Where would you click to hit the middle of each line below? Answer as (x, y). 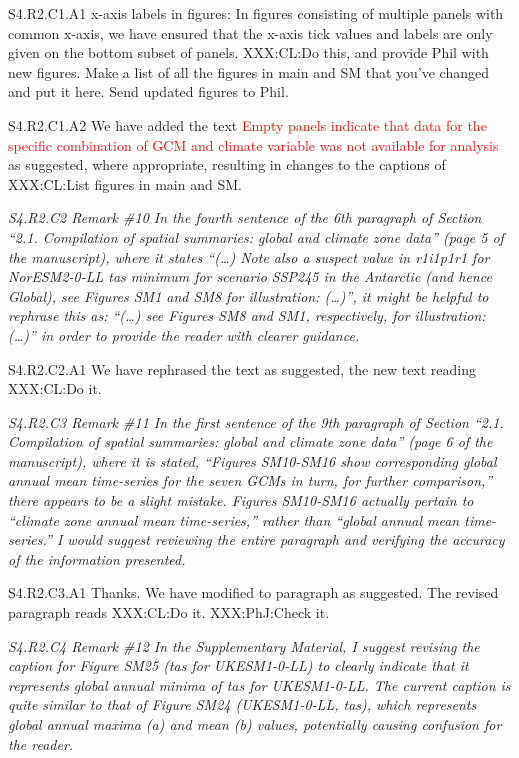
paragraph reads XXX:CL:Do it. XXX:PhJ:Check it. (169, 612)
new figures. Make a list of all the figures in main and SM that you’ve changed (248, 71)
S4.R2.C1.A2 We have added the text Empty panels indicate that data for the (247, 124)
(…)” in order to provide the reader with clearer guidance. (184, 334)
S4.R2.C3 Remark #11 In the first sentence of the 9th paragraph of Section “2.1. (256, 421)
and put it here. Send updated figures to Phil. (148, 91)
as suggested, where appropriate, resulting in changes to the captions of (227, 164)
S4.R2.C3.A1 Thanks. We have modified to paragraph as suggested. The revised (253, 592)
